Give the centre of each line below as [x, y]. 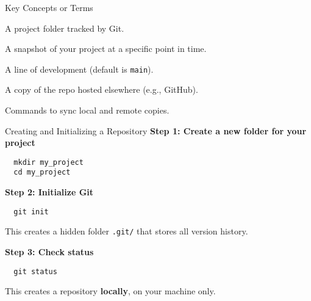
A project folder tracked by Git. [65, 28]
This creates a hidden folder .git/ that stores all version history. [127, 231]
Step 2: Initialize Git [49, 192]
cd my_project [42, 172]
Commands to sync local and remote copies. [87, 110]
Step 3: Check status [49, 252]
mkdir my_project [48, 162]
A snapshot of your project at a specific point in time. [106, 49]
